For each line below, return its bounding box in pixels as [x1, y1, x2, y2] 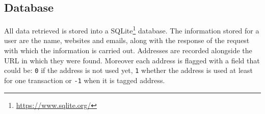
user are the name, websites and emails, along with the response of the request [4, 35, 250, 46]
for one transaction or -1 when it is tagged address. [4, 74, 165, 85]
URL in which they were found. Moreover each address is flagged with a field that [4, 55, 260, 65]
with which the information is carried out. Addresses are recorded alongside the [4, 45, 252, 56]
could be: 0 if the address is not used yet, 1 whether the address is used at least [4, 65, 253, 75]
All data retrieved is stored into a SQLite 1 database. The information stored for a [4, 24, 259, 35]
